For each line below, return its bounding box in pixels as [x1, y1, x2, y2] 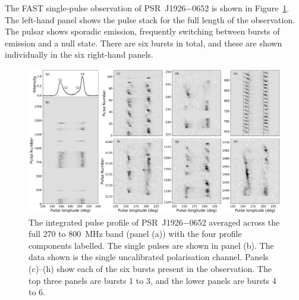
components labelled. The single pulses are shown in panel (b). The [29, 239, 274, 251]
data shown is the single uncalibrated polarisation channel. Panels [29, 251, 269, 263]
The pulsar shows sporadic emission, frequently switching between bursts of [5, 25, 280, 37]
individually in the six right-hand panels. [5, 48, 153, 61]
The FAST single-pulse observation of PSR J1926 [5, 2, 186, 14]
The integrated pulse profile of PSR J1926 [29, 215, 183, 228]
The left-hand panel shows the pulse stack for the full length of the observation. [5, 13, 295, 26]
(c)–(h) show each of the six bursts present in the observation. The [29, 262, 272, 274]
